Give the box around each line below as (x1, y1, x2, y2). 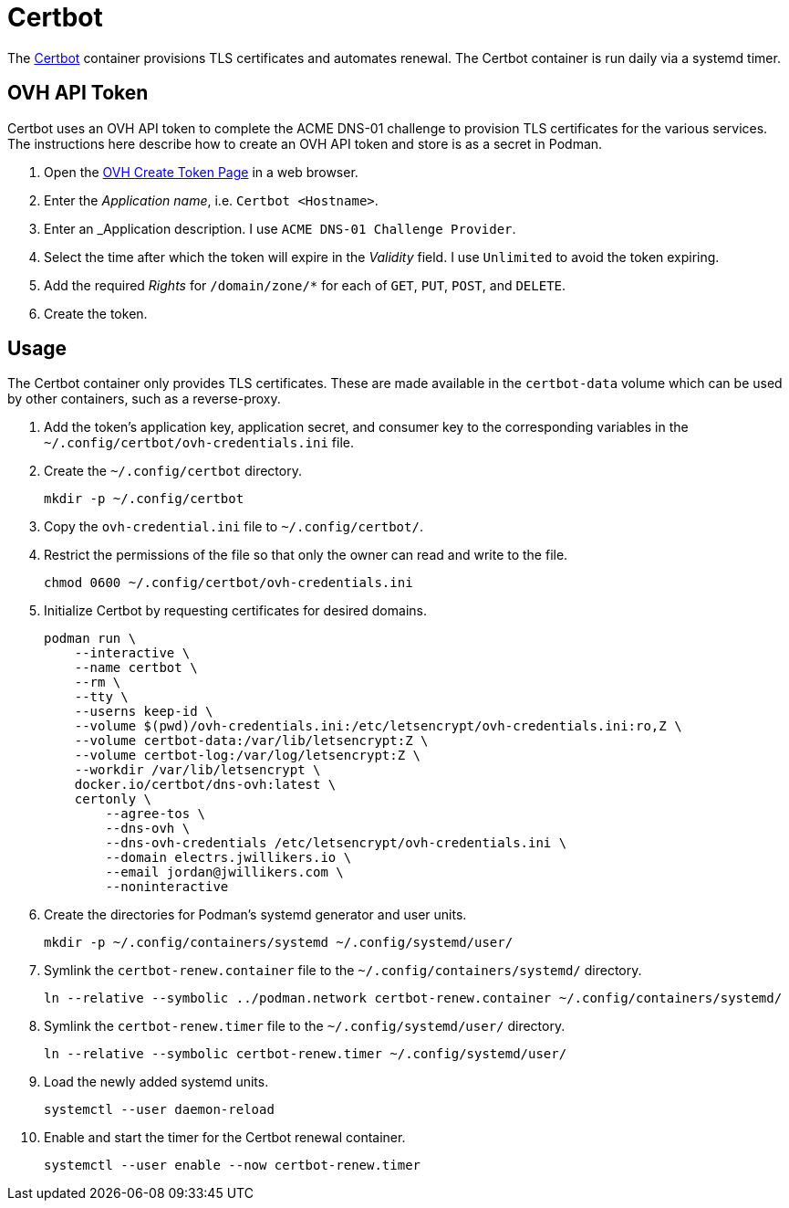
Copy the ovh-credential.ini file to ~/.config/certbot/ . (44, 519, 423, 535)
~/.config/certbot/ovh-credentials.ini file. (44, 435, 354, 451)
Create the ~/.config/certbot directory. (44, 463, 302, 479)
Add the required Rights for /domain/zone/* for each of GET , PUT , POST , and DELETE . (44, 277, 566, 293)
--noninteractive (105, 879, 229, 895)
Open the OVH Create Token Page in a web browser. (44, 163, 358, 180)
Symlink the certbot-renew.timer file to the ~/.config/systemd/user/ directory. (44, 1018, 566, 1035)
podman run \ (44, 631, 137, 646)
